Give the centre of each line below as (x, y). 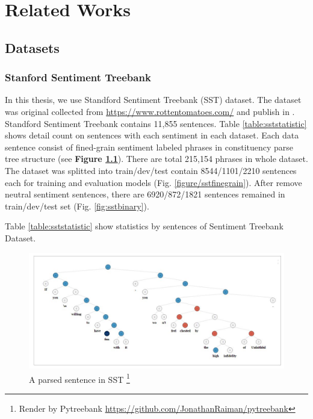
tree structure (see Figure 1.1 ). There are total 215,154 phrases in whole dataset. (156, 159)
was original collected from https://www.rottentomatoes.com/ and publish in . (150, 111)
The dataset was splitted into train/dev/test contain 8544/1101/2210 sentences (151, 170)
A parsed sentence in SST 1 (79, 378)
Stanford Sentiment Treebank (78, 77)
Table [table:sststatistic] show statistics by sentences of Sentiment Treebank (144, 226)
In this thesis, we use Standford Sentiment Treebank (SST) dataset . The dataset (153, 100)
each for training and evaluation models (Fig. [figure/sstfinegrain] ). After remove (153, 182)
